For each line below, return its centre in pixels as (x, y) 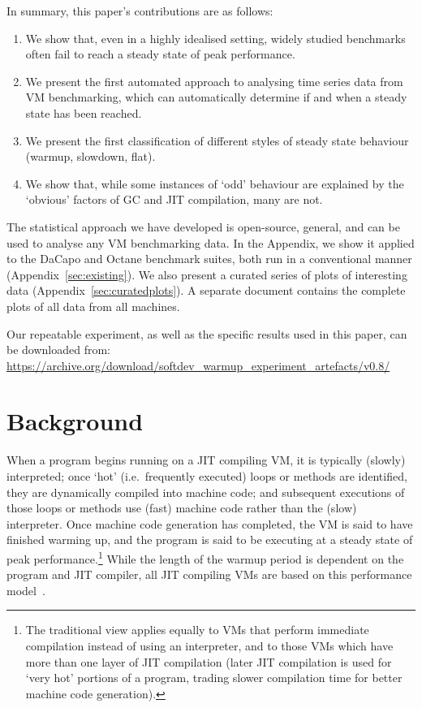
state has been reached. (84, 112)
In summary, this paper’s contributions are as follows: (140, 11)
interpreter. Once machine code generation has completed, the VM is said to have (210, 523)
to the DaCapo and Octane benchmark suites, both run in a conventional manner (209, 259)
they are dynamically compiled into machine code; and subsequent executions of (206, 492)
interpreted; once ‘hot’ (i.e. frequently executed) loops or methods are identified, (207, 476)
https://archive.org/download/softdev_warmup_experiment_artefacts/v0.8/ (198, 365)
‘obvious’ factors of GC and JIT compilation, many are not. (174, 199)
